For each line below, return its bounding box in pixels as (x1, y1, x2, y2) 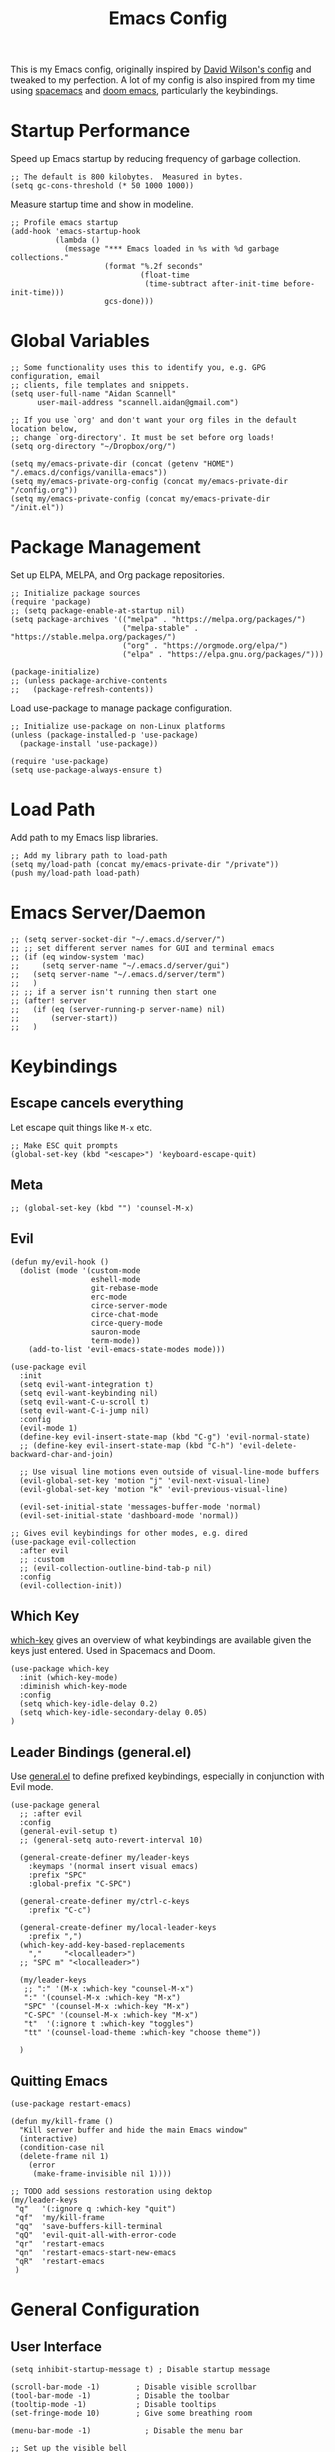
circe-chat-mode (90, 1309, 159, 1319)
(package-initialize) (10, 667, 101, 677)
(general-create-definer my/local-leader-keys (19, 1923, 217, 1933)
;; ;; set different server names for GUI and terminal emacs (10, 943, 275, 953)
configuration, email (10, 372, 101, 382)
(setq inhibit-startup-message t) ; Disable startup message (10, 2364, 271, 2374)
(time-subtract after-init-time (144, 279, 280, 289)
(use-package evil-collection (10, 1537, 137, 1547)
